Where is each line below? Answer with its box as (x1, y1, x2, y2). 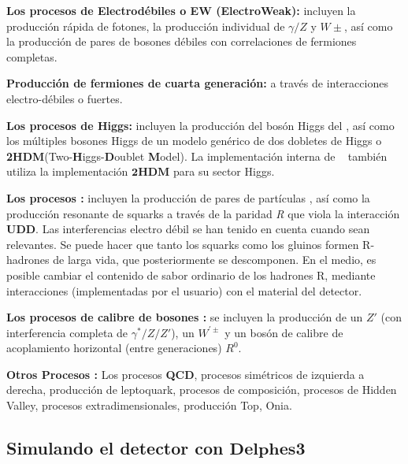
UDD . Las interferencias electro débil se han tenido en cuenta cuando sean (6, 221, 370, 237)
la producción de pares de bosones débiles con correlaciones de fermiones (6, 33, 357, 50)
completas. (6, 48, 57, 65)
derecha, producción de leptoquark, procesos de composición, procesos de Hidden (6, 381, 397, 398)
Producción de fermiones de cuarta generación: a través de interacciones (6, 75, 388, 91)
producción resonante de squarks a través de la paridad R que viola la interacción (6, 205, 400, 221)
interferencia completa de (6, 324, 128, 340)
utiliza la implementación (6, 163, 128, 180)
